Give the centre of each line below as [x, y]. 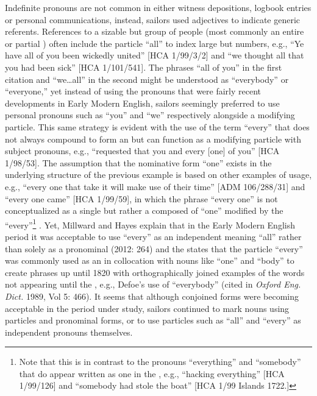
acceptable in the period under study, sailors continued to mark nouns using [147, 308]
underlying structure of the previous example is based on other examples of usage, [158, 175]
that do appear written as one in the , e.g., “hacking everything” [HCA [152, 373]
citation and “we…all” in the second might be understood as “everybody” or [147, 79]
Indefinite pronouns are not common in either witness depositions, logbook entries [158, 7]
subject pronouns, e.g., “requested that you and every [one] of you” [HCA [142, 151]
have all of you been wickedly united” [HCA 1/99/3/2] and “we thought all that [155, 55]
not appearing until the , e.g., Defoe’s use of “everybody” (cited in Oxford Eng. [153, 284]
